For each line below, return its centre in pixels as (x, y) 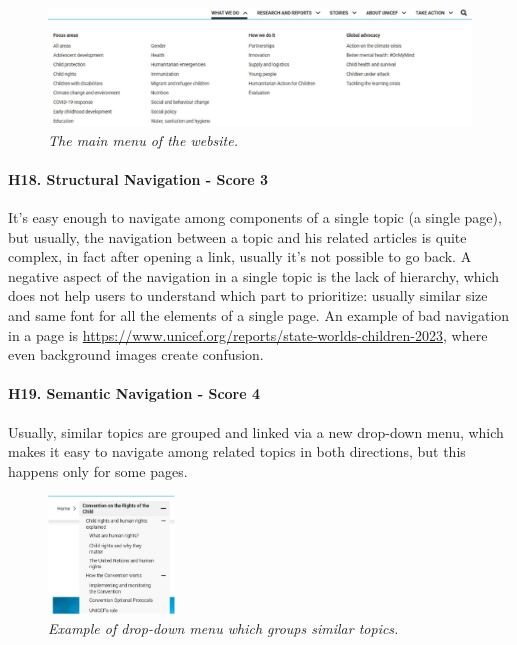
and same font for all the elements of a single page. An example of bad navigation (259, 314)
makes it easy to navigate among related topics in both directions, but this (237, 451)
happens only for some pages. (98, 470)
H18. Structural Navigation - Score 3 (138, 178)
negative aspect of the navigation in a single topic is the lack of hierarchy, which (254, 275)
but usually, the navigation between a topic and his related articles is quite (237, 236)
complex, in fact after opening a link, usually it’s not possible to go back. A (240, 256)
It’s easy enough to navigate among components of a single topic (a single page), (255, 216)
